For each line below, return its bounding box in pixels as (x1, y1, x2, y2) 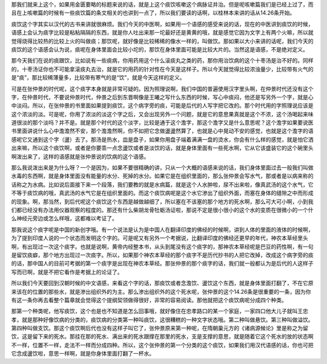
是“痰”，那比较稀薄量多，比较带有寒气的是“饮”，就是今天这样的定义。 (11, 74, 185, 81)
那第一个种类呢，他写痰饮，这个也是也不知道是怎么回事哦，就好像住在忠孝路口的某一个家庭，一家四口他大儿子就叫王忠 (11, 308, 308, 315)
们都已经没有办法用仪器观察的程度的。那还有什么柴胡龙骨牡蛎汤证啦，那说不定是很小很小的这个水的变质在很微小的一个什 (11, 206, 314, 213)
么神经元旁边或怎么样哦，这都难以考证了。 (11, 215, 117, 222)
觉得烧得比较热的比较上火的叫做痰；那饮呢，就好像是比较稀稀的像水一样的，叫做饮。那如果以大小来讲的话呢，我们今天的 (11, 37, 314, 45)
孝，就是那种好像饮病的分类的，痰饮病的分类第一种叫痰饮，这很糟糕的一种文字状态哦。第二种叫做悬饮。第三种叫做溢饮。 (11, 316, 314, 323)
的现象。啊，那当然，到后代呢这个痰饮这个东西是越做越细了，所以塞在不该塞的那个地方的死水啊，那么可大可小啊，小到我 (11, 197, 314, 205)
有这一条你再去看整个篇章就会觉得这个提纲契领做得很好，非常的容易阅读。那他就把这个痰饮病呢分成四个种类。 (11, 296, 287, 303)
